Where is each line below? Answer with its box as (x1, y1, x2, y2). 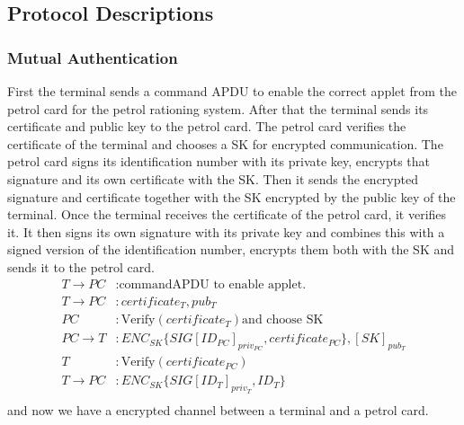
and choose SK (242, 314, 324, 327)
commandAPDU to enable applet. (119, 278, 307, 291)
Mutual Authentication (7, 46, 178, 68)
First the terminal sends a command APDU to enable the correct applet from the (7, 82, 457, 100)
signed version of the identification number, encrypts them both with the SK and (7, 240, 454, 259)
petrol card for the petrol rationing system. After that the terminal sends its (7, 99, 429, 118)
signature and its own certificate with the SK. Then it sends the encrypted (7, 169, 418, 188)
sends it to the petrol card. (7, 257, 155, 276)
